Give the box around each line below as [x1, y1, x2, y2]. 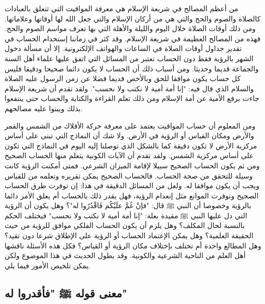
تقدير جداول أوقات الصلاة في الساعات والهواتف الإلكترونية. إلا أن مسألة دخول [5, 43, 242, 54]
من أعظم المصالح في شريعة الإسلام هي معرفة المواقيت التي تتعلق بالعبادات [5, 3, 238, 13]
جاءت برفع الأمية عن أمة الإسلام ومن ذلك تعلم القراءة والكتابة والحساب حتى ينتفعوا [5, 93, 259, 104]
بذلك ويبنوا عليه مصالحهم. [5, 103, 83, 113]
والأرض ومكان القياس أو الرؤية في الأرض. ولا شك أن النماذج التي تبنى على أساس [5, 130, 254, 141]
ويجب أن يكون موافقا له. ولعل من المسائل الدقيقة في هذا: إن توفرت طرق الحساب [5, 180, 260, 191]
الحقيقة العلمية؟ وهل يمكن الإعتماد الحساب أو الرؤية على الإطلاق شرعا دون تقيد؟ [5, 230, 254, 241]
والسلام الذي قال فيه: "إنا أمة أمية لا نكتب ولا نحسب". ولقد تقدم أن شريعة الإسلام [5, 83, 254, 93]
